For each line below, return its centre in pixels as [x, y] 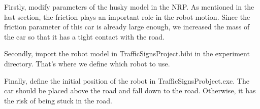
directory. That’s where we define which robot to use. [87, 63]
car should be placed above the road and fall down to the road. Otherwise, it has [130, 90]
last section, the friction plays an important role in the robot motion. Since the [127, 16]
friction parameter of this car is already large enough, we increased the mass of [127, 27]
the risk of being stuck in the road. [58, 100]
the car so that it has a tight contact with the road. [84, 36]
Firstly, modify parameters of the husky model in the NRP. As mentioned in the [129, 7]
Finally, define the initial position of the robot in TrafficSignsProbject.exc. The [127, 80]
